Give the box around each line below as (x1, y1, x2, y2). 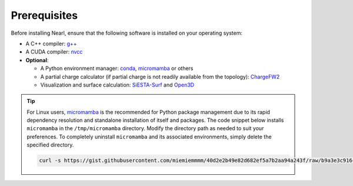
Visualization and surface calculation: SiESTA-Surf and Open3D (40, 81, 194, 88)
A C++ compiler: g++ (25, 40, 77, 47)
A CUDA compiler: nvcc (25, 48, 83, 55)
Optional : (25, 57, 49, 64)
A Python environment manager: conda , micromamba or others (40, 65, 194, 72)
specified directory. (26, 141, 74, 148)
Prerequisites (11, 9, 78, 22)
